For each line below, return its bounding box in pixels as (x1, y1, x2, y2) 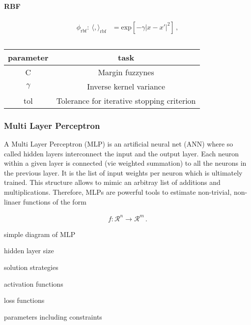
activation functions (4, 278, 63, 289)
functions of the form (23, 196, 86, 207)
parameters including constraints (4, 311, 102, 322)
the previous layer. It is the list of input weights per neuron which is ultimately (4, 167, 243, 177)
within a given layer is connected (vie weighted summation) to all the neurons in (4, 158, 247, 168)
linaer (4, 196, 21, 207)
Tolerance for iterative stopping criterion (56, 94, 196, 106)
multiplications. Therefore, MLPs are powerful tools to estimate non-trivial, (4, 187, 232, 197)
